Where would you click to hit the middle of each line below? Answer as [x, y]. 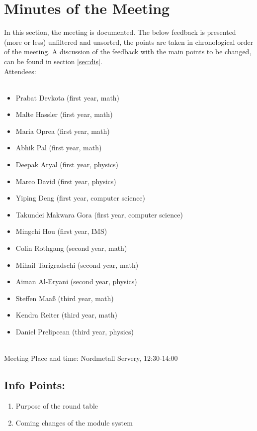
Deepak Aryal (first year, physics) [67, 164]
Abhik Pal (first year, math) [59, 148]
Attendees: [20, 71]
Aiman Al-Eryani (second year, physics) [76, 281]
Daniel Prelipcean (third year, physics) [75, 331]
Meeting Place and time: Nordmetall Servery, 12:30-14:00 [91, 358]
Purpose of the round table [57, 405]
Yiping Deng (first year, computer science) [81, 198]
